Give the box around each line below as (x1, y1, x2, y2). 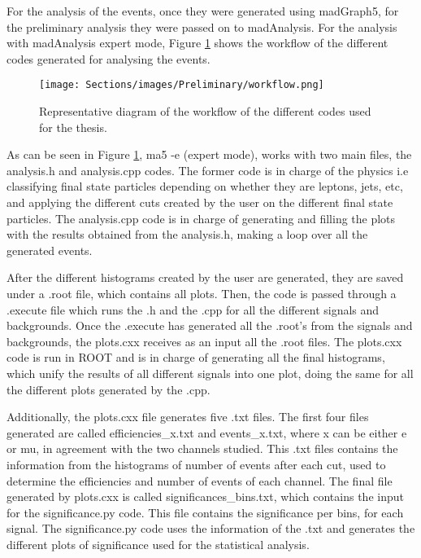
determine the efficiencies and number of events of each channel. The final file (7, 472, 393, 489)
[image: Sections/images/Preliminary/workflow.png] (39, 79, 324, 91)
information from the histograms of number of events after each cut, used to (7, 455, 386, 472)
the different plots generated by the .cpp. (7, 380, 210, 398)
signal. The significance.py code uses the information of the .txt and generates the (7, 520, 415, 537)
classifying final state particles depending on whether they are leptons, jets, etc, (7, 178, 403, 195)
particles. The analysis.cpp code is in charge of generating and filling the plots (7, 209, 396, 226)
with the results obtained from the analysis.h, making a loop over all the (7, 226, 368, 243)
